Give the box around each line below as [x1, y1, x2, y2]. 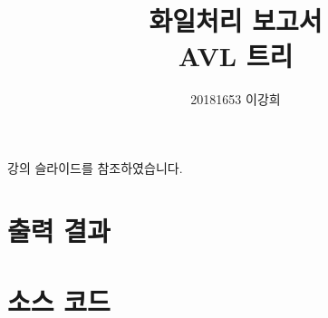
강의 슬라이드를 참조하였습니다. [7, 158, 183, 177]
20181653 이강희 [190, 90, 281, 109]
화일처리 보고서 [149, 2, 323, 39]
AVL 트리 [178, 37, 294, 74]
